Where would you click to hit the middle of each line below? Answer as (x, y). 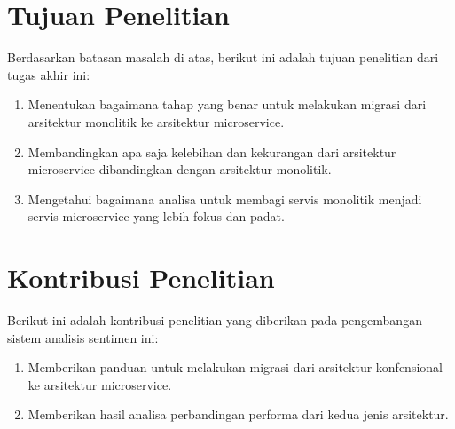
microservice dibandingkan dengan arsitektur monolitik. (180, 169)
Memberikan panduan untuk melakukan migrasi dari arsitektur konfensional (235, 367)
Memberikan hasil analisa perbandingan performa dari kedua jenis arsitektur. (238, 414)
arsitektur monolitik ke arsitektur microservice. (156, 121)
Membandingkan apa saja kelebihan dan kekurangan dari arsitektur (212, 151)
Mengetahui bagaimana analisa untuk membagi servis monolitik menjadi (225, 199)
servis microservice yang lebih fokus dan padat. (156, 216)
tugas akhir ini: (49, 74)
